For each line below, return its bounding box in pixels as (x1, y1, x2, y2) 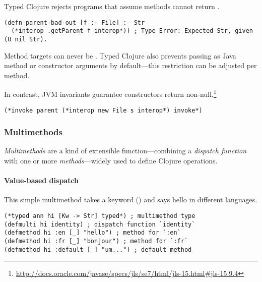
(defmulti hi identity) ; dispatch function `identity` (4, 220, 195, 228)
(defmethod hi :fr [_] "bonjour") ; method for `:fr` (4, 238, 188, 245)
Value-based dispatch (4, 175, 79, 186)
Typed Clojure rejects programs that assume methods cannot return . (4, 1, 220, 11)
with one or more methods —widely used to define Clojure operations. (4, 155, 218, 166)
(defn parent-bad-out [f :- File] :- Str (4, 19, 145, 26)
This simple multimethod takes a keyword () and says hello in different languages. (4, 194, 257, 205)
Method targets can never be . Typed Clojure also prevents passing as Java (4, 50, 236, 61)
